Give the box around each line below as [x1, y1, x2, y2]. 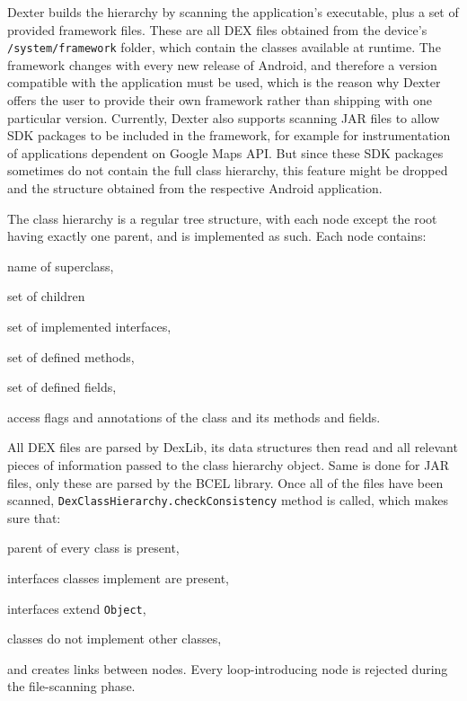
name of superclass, [7, 256, 114, 275]
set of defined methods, [7, 347, 135, 366]
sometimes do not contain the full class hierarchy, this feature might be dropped [7, 161, 448, 180]
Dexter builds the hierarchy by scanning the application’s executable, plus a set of [7, 3, 459, 21]
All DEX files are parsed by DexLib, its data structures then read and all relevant [7, 438, 458, 457]
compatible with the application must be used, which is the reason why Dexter [7, 73, 441, 92]
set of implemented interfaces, [7, 316, 172, 335]
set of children [7, 287, 85, 306]
